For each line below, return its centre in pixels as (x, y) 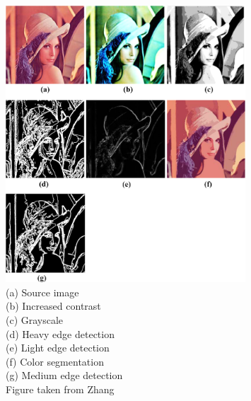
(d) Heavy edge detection (60, 333)
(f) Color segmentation (55, 361)
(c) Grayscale (35, 319)
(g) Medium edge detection (64, 375)
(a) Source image (42, 292)
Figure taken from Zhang (60, 389)
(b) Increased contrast (53, 306)
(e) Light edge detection (58, 348)
